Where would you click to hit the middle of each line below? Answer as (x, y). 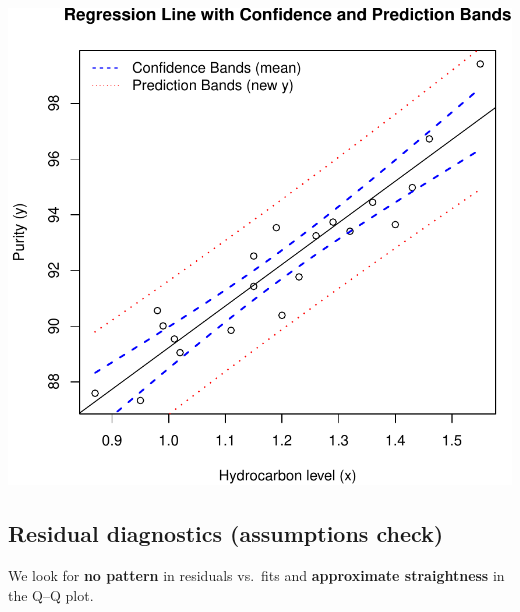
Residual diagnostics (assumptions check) (226, 533)
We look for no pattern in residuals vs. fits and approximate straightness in (256, 574)
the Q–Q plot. (51, 594)
